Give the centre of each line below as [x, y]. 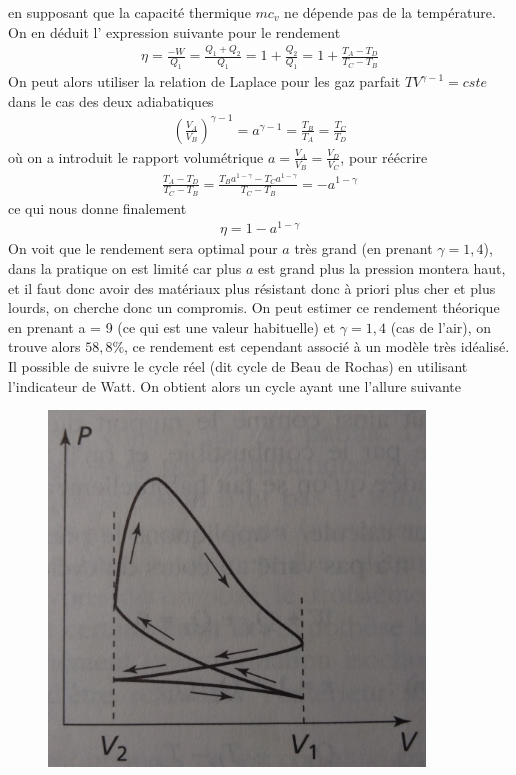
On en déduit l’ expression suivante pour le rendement [174, 31]
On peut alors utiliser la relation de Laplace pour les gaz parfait [204, 81]
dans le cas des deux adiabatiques [111, 100]
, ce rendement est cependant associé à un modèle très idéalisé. [317, 346]
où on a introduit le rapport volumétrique [136, 156]
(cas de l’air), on [441, 326]
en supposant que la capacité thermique [129, 12]
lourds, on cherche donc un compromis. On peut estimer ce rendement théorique [254, 307]
